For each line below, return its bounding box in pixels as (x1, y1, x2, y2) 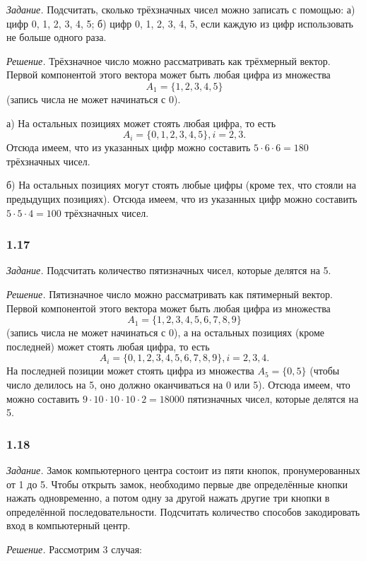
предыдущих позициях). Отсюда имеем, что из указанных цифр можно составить (6, 191, 358, 206)
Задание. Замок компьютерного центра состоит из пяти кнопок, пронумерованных (6, 462, 360, 477)
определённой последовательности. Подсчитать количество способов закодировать (6, 504, 360, 519)
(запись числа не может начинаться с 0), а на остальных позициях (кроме (6, 325, 324, 340)
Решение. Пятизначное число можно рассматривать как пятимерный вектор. (6, 286, 333, 301)
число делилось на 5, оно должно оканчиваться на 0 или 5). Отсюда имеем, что (6, 377, 350, 391)
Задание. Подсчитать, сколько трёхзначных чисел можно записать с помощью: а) (6, 2, 355, 16)
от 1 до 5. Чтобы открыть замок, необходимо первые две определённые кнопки (6, 476, 348, 491)
